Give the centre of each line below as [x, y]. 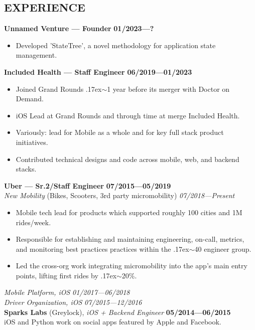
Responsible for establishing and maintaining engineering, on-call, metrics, [130, 239]
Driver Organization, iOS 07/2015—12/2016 [73, 302]
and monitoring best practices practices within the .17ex [102, 249]
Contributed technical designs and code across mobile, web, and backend [127, 159]
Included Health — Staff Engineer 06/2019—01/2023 [98, 71]
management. [36, 55]
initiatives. [32, 142]
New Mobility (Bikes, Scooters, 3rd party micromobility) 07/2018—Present [119, 195]
